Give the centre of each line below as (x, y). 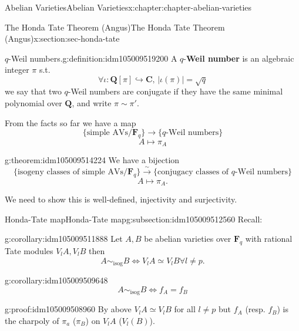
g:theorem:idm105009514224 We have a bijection (92, 160)
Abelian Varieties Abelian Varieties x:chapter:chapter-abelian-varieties (128, 7)
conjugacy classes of (193, 172)
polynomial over (33, 102)
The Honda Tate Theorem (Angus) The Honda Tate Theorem (115, 27)
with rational (269, 239)
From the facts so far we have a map (70, 122)
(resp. (255, 309)
